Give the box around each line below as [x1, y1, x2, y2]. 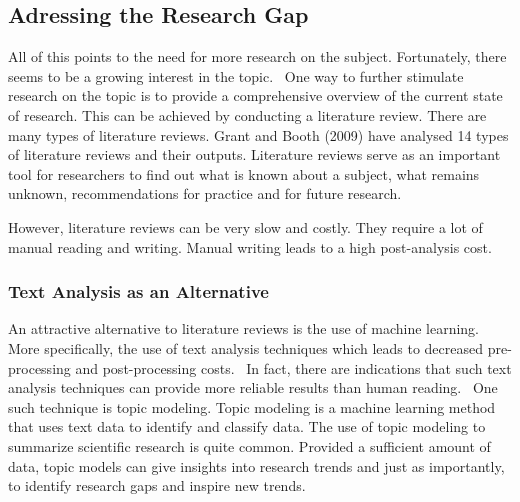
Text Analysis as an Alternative [8, 279, 269, 304]
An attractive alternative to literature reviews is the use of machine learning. [8, 318, 480, 339]
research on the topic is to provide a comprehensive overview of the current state [8, 85, 503, 106]
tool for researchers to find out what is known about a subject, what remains [8, 163, 480, 184]
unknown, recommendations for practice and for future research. [8, 183, 402, 204]
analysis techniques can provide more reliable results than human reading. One [8, 377, 498, 398]
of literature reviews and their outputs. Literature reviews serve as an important [8, 144, 501, 165]
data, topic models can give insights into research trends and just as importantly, [8, 455, 505, 476]
